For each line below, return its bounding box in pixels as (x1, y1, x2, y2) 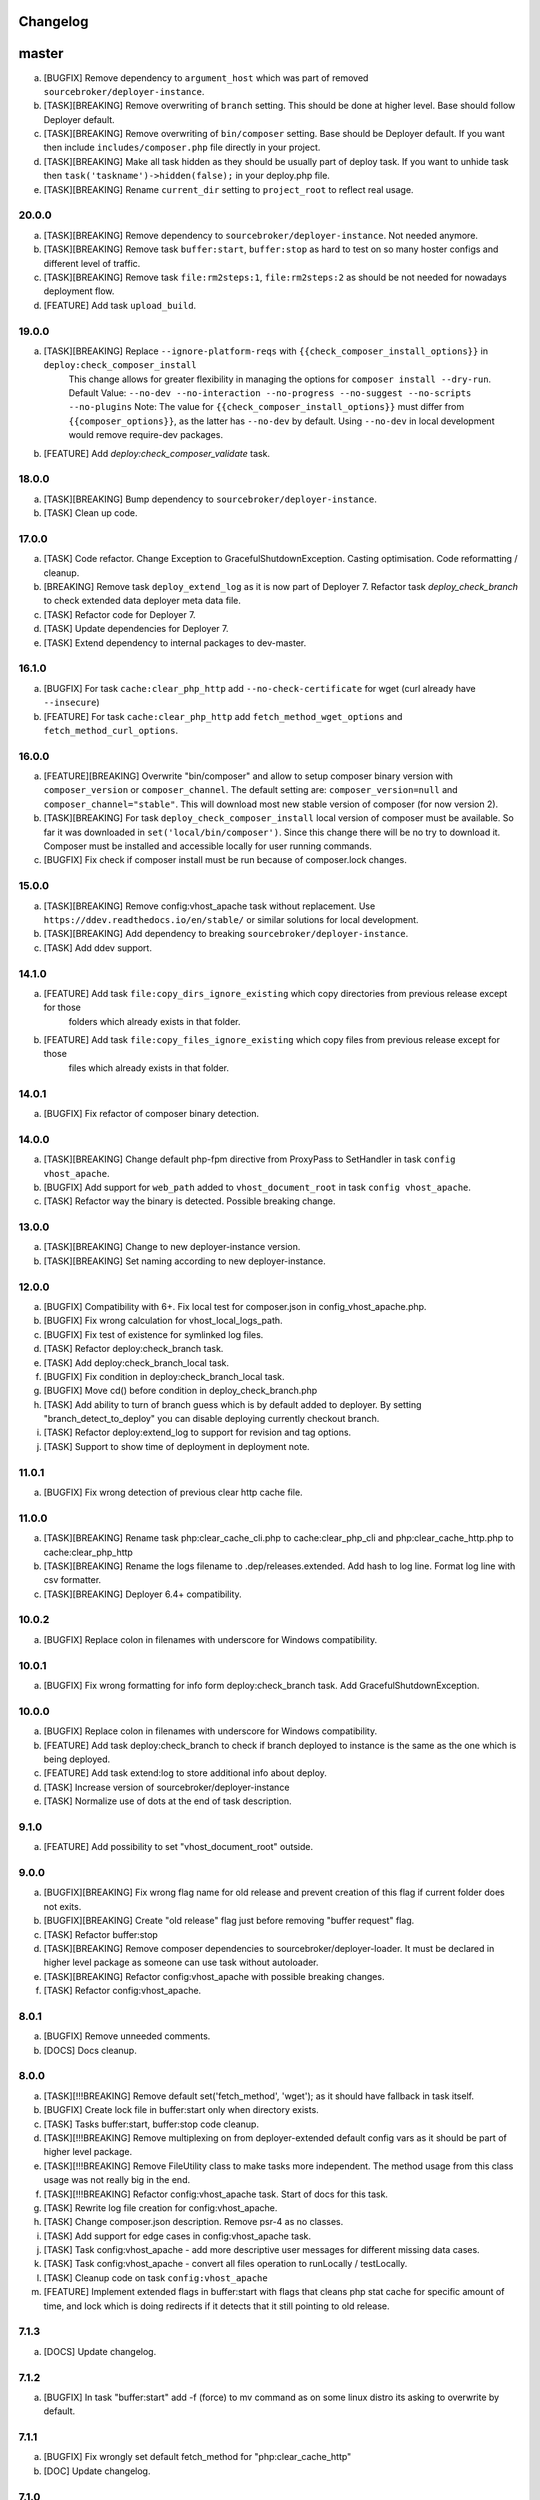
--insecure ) (43, 696, 100, 709)
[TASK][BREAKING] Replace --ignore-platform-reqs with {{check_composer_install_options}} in (43, 345, 489, 357)
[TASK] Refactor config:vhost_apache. (43, 1985, 202, 1997)
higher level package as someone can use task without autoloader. (43, 1956, 319, 1969)
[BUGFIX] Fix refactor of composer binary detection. (43, 1107, 260, 1119)
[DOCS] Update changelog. (43, 2345, 157, 2357)
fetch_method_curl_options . (43, 724, 179, 736)
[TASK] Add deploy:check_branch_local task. (43, 1356, 230, 1369)
